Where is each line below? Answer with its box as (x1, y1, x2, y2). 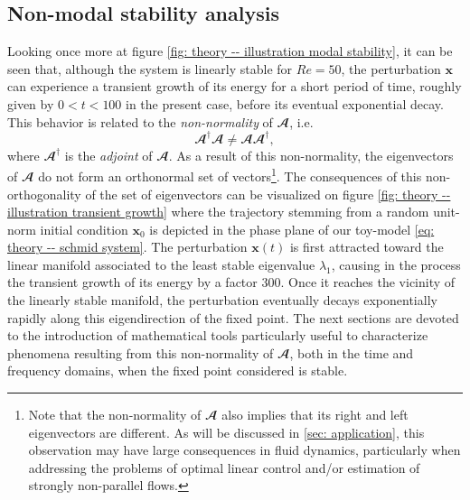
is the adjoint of (64, 145, 153, 164)
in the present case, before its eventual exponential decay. (126, 94, 444, 113)
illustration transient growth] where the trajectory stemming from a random (7, 202, 429, 221)
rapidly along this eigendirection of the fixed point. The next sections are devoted (7, 308, 459, 327)
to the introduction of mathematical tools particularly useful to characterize (7, 326, 428, 345)
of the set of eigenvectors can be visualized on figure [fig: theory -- (85, 184, 451, 203)
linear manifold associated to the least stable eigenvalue (7, 255, 315, 273)
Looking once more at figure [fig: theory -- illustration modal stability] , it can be (7, 42, 453, 60)
